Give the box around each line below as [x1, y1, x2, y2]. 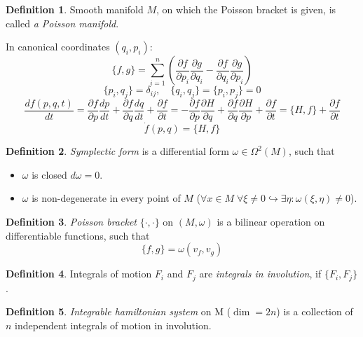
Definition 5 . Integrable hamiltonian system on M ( [6, 304, 231, 319]
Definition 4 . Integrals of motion [6, 266, 152, 281]
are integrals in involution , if [199, 266, 322, 281]
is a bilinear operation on [217, 214, 325, 229]
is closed [32, 167, 67, 181]
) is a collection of [276, 304, 353, 319]
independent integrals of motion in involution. [15, 317, 212, 332]
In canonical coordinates [6, 39, 110, 54]
